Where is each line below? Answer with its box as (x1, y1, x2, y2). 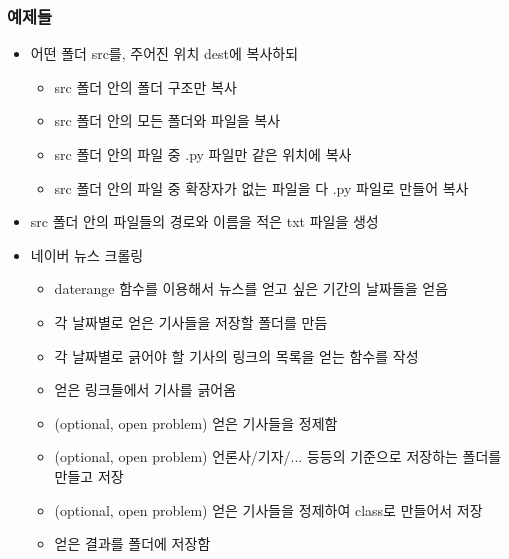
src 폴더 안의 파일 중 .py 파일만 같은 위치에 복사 (54, 144, 352, 164)
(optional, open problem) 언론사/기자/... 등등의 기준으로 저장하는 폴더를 (54, 446, 502, 467)
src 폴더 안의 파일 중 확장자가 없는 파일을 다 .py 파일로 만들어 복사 (54, 177, 469, 198)
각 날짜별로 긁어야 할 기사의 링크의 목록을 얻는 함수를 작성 (54, 345, 419, 366)
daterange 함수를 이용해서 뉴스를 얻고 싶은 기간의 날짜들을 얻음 (54, 278, 449, 299)
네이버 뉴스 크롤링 (30, 244, 144, 265)
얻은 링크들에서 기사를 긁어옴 (54, 379, 237, 400)
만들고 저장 (54, 465, 124, 486)
